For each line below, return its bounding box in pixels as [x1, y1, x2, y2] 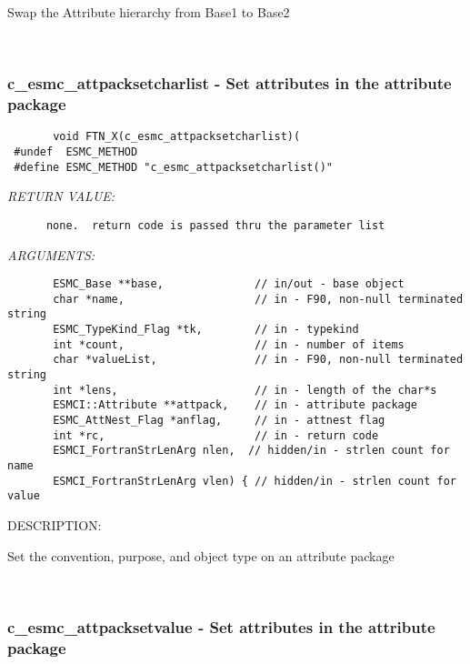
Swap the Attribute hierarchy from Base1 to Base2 [7, 3, 290, 21]
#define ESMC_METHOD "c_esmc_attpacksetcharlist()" [14, 160, 333, 174]
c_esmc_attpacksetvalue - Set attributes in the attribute [7, 615, 435, 638]
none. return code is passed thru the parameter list [45, 218, 385, 232]
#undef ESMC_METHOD [14, 145, 138, 158]
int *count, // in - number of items [53, 337, 405, 351]
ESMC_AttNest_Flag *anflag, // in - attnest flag [53, 414, 385, 428]
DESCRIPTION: [7, 515, 102, 534]
